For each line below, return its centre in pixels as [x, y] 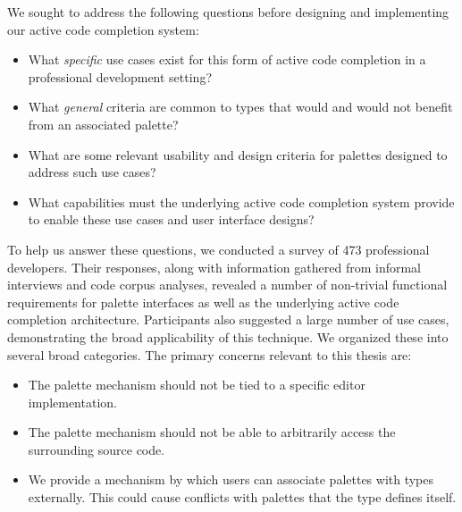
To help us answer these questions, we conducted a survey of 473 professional [218, 249]
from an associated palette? [103, 124]
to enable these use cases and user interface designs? [171, 219]
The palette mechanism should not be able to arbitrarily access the [212, 432]
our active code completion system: [103, 29]
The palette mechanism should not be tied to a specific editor [197, 385]
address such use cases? [92, 172]
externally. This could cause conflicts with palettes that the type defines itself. [242, 497]
